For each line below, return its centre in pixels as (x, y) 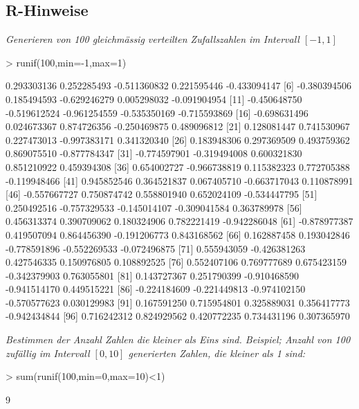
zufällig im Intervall (48, 353)
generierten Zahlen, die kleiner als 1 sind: (217, 353)
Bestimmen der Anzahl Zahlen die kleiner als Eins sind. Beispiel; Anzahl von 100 (178, 339)
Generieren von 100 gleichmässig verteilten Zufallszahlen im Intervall (153, 39)
